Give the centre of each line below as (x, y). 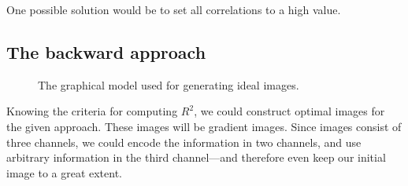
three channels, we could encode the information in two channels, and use (184, 142)
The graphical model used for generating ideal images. (169, 84)
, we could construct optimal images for (289, 111)
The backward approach (106, 51)
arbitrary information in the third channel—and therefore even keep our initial (196, 157)
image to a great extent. (65, 172)
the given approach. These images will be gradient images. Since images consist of (204, 126)
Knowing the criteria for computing (92, 111)
